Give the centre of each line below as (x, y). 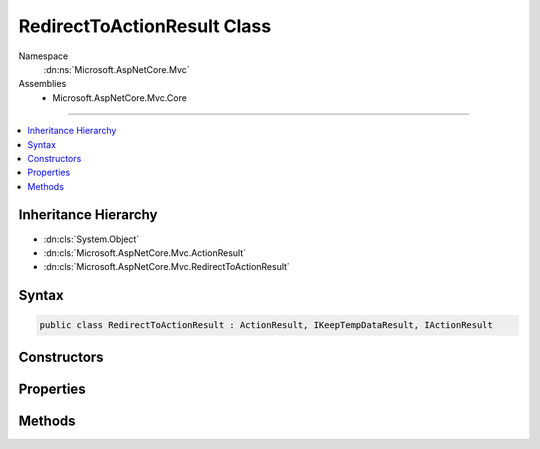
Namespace (43, 56)
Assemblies (42, 84)
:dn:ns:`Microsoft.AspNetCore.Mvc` (116, 69)
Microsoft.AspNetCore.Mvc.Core (119, 97)
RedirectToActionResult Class (145, 26)
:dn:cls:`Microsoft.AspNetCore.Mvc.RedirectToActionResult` (166, 267)
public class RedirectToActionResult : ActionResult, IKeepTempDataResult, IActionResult (266, 325)
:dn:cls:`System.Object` (91, 239)
